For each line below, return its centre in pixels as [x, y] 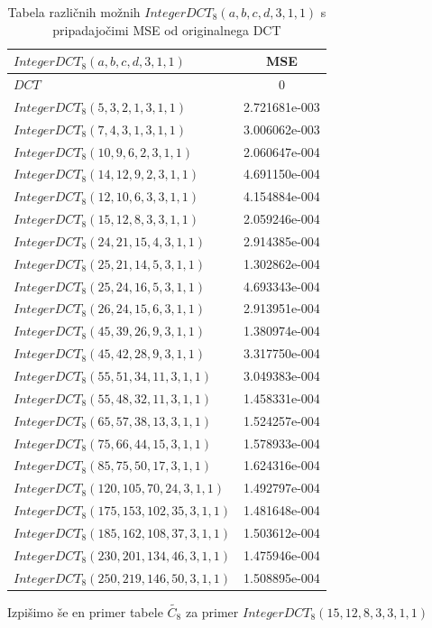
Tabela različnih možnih [74, 12]
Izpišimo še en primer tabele [85, 611]
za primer [212, 611]
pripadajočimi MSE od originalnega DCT [167, 29]
